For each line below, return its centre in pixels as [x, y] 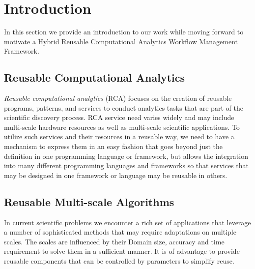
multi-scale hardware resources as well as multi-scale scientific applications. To [122, 127]
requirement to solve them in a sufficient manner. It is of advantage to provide [122, 251]
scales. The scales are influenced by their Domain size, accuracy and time [114, 241]
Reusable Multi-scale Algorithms [89, 201]
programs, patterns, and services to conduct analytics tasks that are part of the [124, 107]
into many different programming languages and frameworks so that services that [126, 165]
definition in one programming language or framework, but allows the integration [126, 156]
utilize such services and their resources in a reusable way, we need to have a [119, 136]
